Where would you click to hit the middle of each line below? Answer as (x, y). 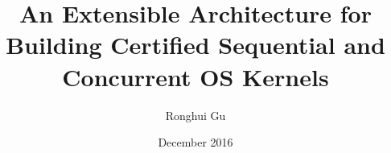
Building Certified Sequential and (195, 45)
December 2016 (195, 142)
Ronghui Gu (195, 115)
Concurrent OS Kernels (195, 76)
